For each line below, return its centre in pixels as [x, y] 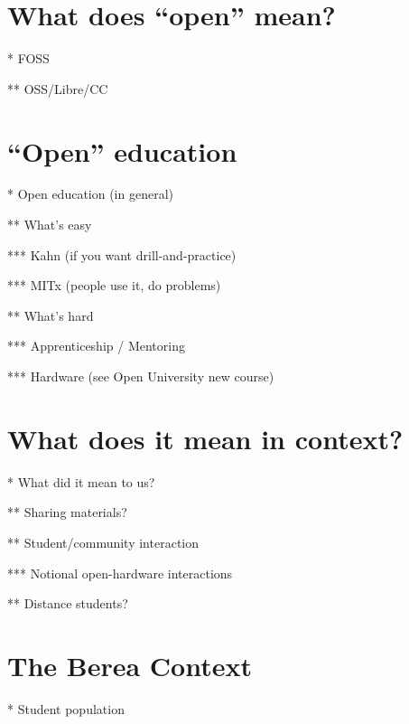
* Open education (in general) [91, 194]
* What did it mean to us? [81, 481]
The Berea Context [130, 665]
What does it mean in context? [205, 438]
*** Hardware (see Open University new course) [141, 376]
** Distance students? [68, 603]
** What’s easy [50, 225]
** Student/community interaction [103, 542]
